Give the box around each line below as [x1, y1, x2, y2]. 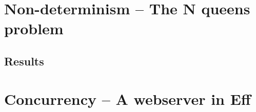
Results [4, 53, 44, 69]
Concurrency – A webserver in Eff [4, 88, 251, 109]
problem [4, 18, 64, 39]
